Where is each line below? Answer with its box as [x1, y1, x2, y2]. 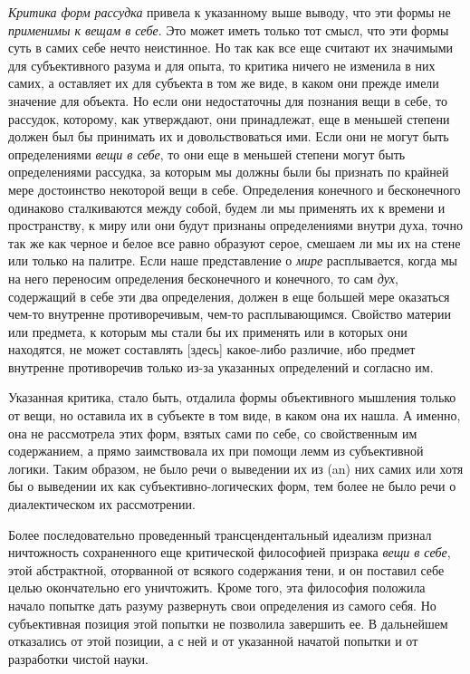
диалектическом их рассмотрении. [8, 495, 196, 514]
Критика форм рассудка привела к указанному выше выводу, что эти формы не [8, 3, 451, 21]
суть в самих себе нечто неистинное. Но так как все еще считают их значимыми [8, 38, 454, 57]
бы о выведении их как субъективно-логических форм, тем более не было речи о [8, 477, 456, 496]
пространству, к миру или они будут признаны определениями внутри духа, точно [8, 216, 463, 235]
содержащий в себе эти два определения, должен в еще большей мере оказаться [8, 286, 450, 305]
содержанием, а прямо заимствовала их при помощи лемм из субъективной [8, 441, 424, 460]
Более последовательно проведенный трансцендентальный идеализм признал [8, 525, 432, 544]
